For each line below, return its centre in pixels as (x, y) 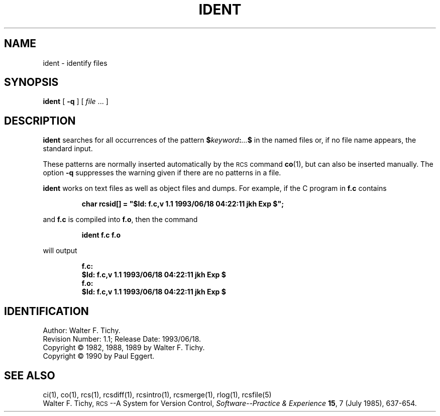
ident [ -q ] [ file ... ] (76, 101)
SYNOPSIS (31, 82)
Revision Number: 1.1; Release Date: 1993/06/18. (122, 339)
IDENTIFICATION (46, 311)
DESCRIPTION (40, 121)
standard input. (68, 149)
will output (60, 251)
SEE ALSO (30, 375)
